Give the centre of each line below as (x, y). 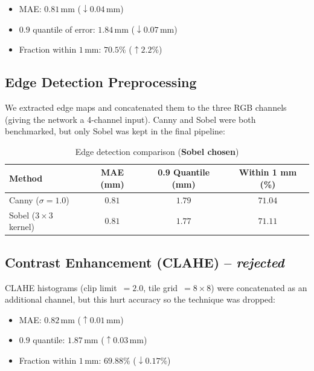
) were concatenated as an (259, 287)
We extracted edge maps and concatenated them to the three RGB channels (146, 107)
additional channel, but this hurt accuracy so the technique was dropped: (140, 299)
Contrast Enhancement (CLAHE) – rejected (145, 262)
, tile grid (161, 287)
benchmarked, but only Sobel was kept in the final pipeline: (115, 131)
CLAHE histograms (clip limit (61, 287)
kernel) (22, 227)
